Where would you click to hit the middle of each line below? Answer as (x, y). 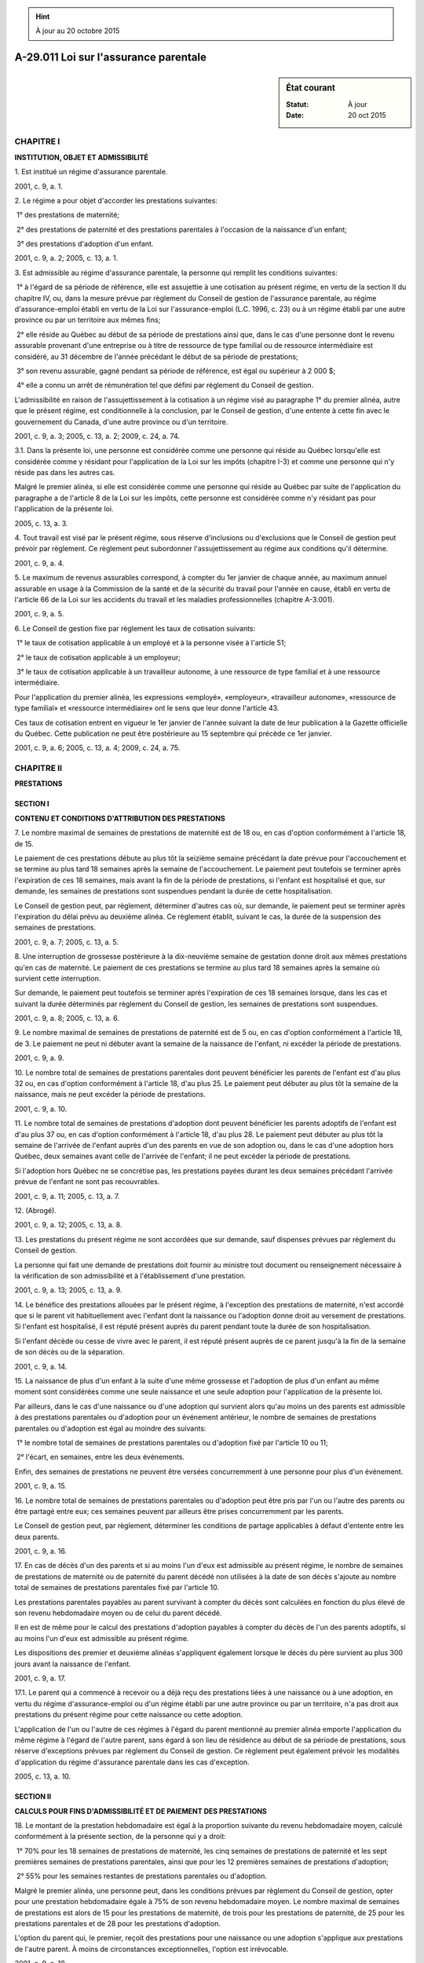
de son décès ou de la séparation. (69, 1352)
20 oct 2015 (367, 115)
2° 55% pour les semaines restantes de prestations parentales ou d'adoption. (141, 1876)
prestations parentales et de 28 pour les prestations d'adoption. (118, 1924)
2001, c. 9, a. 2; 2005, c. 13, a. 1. (66, 258)
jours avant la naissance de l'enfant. (73, 1664)
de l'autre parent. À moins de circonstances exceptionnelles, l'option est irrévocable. (152, 1949)
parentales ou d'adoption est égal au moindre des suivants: (110, 1428)
